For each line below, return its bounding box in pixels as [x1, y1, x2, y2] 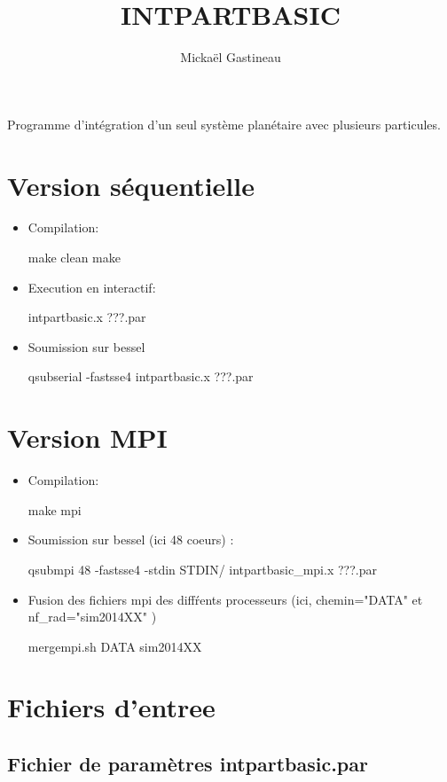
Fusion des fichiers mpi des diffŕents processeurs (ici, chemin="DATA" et [27, 590, 423, 608]
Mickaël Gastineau [180, 48, 281, 66]
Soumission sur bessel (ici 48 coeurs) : [27, 530, 234, 549]
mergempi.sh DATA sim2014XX [27, 637, 202, 655]
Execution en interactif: [27, 278, 156, 296]
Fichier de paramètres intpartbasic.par [7, 750, 368, 778]
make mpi [27, 500, 82, 519]
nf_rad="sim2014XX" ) [27, 607, 157, 626]
